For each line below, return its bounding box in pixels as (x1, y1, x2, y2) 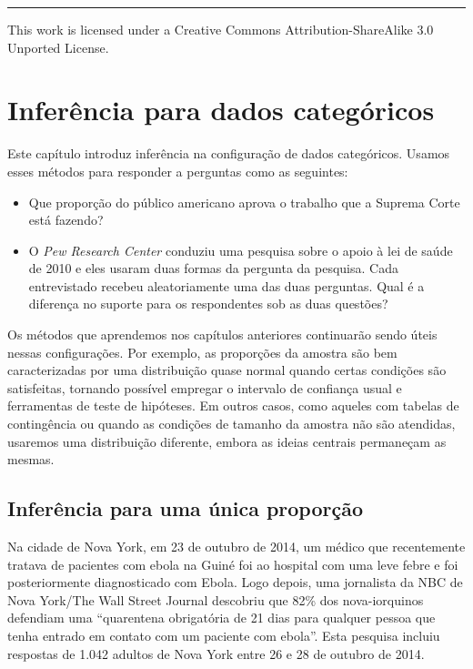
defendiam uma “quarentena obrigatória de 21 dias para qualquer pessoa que (7, 608, 436, 627)
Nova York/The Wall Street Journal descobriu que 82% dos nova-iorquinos (7, 590, 424, 609)
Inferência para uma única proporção (7, 494, 364, 522)
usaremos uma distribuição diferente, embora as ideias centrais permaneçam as (7, 431, 447, 451)
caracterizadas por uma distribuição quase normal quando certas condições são (7, 360, 447, 380)
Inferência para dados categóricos (7, 91, 435, 128)
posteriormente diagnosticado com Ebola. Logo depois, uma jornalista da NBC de (7, 573, 463, 592)
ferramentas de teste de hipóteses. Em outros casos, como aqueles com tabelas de (7, 396, 459, 415)
